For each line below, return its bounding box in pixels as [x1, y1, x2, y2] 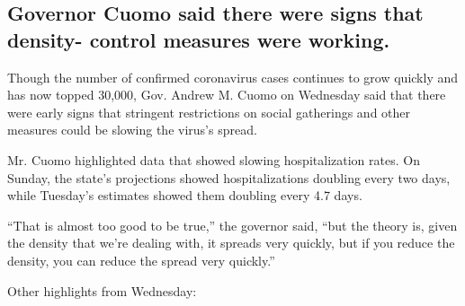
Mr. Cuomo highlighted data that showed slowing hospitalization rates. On [7, 150, 420, 169]
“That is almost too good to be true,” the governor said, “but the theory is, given [7, 215, 458, 234]
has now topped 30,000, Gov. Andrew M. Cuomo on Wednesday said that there [7, 85, 446, 104]
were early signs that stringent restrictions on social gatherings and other [7, 102, 411, 121]
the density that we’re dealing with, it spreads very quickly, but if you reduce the [7, 233, 455, 252]
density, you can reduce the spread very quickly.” [7, 250, 275, 269]
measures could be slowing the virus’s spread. [7, 120, 257, 139]
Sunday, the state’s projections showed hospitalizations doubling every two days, [7, 168, 451, 187]
